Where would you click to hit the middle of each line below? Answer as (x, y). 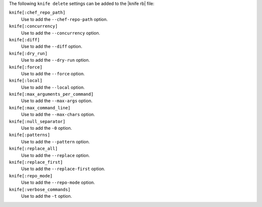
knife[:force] (26, 67)
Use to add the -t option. (47, 196)
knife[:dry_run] (28, 53)
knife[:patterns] (30, 135)
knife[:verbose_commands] (40, 189)
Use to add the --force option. (53, 73)
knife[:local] (26, 81)
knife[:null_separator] (37, 121)
